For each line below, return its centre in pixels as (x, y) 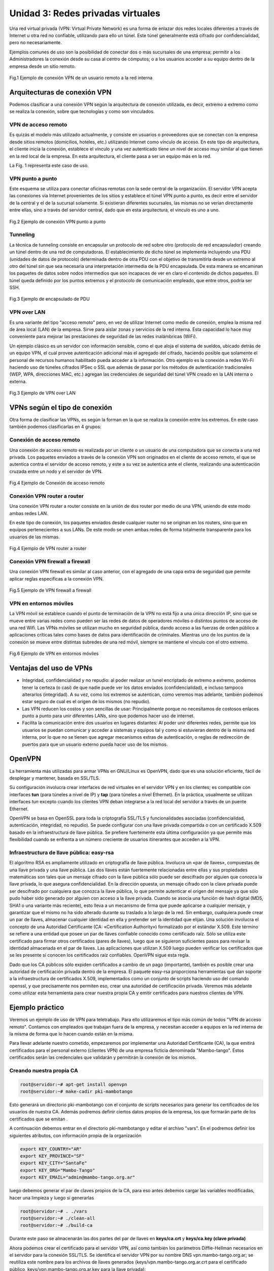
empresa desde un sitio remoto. (43, 66)
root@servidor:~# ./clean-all (58, 1218)
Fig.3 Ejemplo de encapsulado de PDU (49, 299)
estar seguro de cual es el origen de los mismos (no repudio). (86, 702)
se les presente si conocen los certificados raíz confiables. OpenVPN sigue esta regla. (99, 955)
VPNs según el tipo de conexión (61, 407)
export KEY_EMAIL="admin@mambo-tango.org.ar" (78, 1177)
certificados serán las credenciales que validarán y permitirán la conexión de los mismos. (103, 1057)
